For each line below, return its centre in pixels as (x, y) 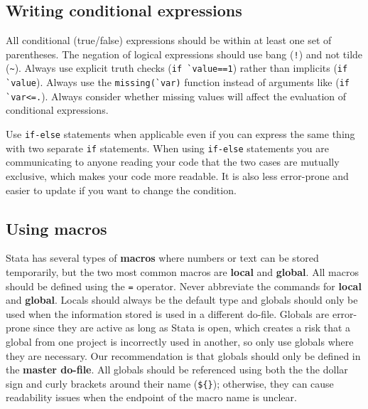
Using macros (56, 228)
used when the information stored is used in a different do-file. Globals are (168, 313)
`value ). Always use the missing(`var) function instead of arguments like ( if (178, 82)
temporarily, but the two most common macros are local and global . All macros (182, 271)
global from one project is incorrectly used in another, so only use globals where (180, 341)
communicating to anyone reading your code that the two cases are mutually (173, 162)
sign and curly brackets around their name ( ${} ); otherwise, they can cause (170, 383)
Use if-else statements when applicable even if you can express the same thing (180, 134)
